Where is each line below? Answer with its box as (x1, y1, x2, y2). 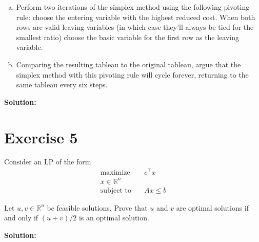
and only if (4, 212, 38, 223)
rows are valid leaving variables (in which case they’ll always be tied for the (16, 22, 254, 32)
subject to (100, 187, 131, 194)
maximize (100, 169, 130, 177)
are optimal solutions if (176, 202, 249, 213)
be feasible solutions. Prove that (47, 202, 148, 213)
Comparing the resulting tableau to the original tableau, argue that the (16, 59, 241, 69)
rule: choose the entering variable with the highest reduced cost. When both (16, 11, 255, 22)
